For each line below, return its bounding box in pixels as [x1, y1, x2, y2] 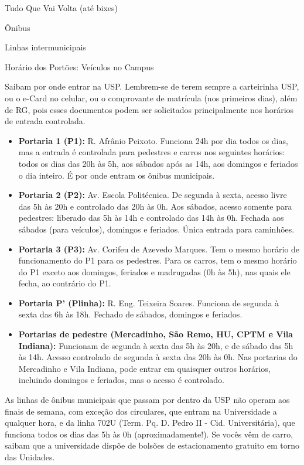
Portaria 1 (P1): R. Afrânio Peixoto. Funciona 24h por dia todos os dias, [18, 134, 288, 146]
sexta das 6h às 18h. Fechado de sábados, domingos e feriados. [18, 308, 242, 320]
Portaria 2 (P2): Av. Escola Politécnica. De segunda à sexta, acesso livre [18, 189, 287, 201]
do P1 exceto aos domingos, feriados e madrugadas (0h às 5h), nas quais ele [18, 265, 291, 278]
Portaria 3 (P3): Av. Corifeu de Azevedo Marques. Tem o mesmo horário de [18, 242, 300, 255]
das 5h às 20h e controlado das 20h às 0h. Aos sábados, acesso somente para [18, 200, 292, 212]
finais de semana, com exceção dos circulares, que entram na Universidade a [5, 405, 277, 417]
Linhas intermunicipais [5, 41, 86, 53]
